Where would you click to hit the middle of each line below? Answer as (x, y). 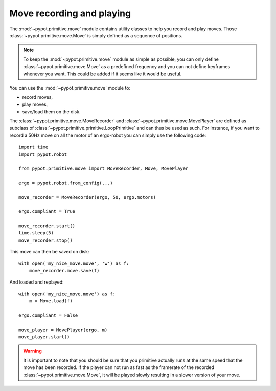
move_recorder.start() (47, 226)
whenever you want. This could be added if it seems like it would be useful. (102, 74)
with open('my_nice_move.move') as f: (67, 294)
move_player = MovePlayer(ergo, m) (63, 330)
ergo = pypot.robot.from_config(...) (66, 183)
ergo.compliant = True (47, 212)
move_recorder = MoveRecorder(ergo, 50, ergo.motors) (87, 197)
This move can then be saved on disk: (49, 252)
